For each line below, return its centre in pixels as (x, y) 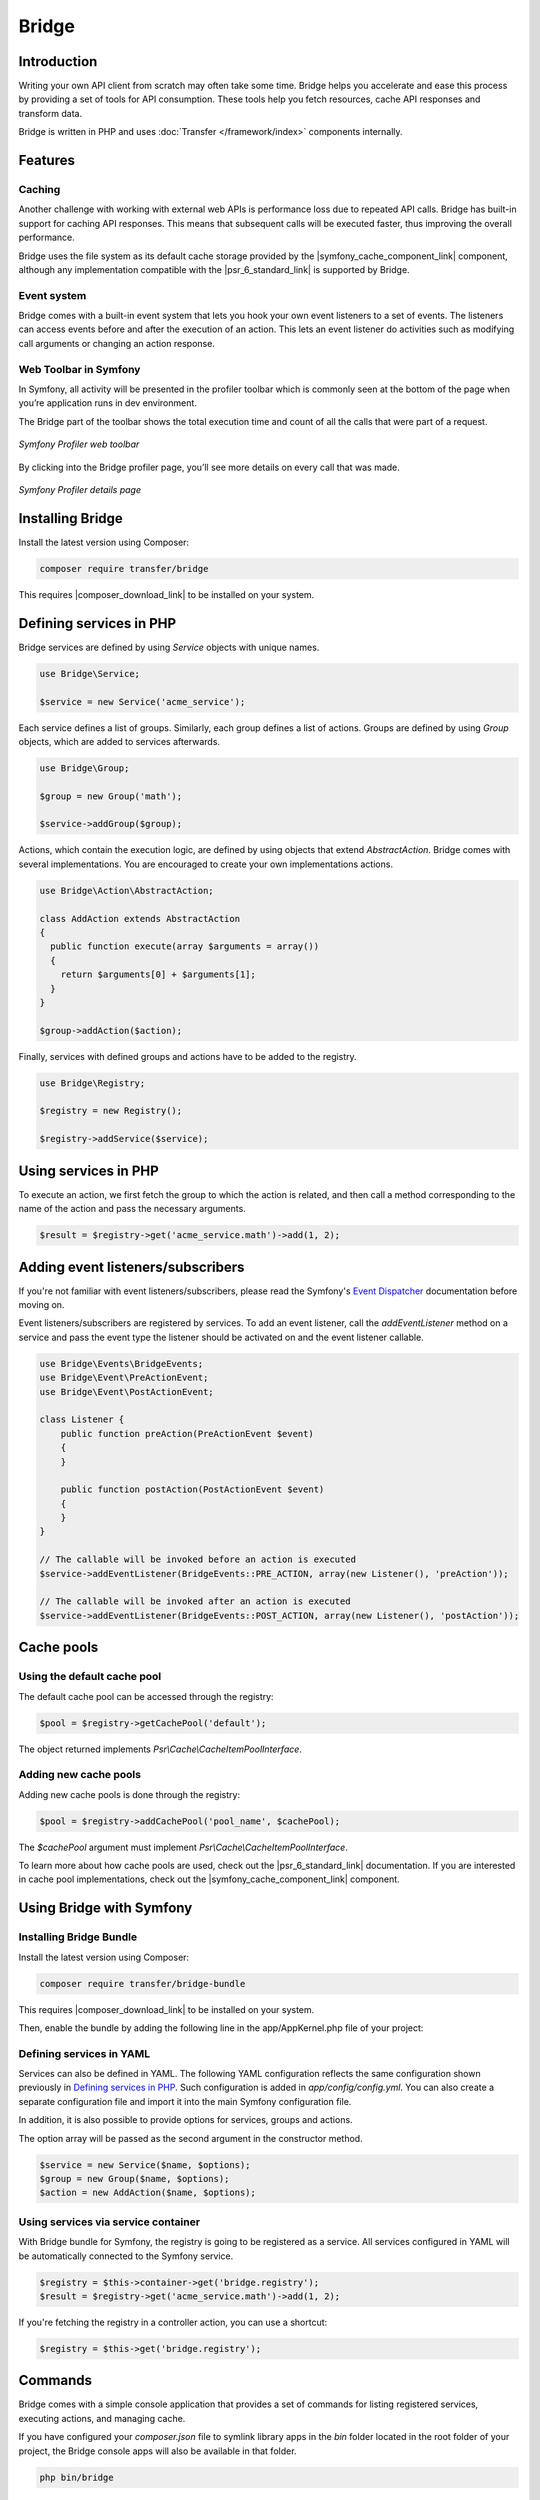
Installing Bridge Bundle (78, 1937)
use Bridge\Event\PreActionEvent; (124, 1378)
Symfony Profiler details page (80, 489)
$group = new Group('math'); (111, 796)
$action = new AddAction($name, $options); (148, 2193)
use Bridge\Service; (89, 673)
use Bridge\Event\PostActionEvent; (126, 1391)
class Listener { (82, 1419)
